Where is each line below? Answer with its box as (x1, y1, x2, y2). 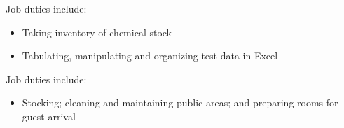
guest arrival (22, 108, 76, 123)
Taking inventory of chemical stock (22, 24, 172, 39)
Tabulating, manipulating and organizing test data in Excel (22, 48, 278, 63)
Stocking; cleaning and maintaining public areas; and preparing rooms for (22, 95, 338, 110)
